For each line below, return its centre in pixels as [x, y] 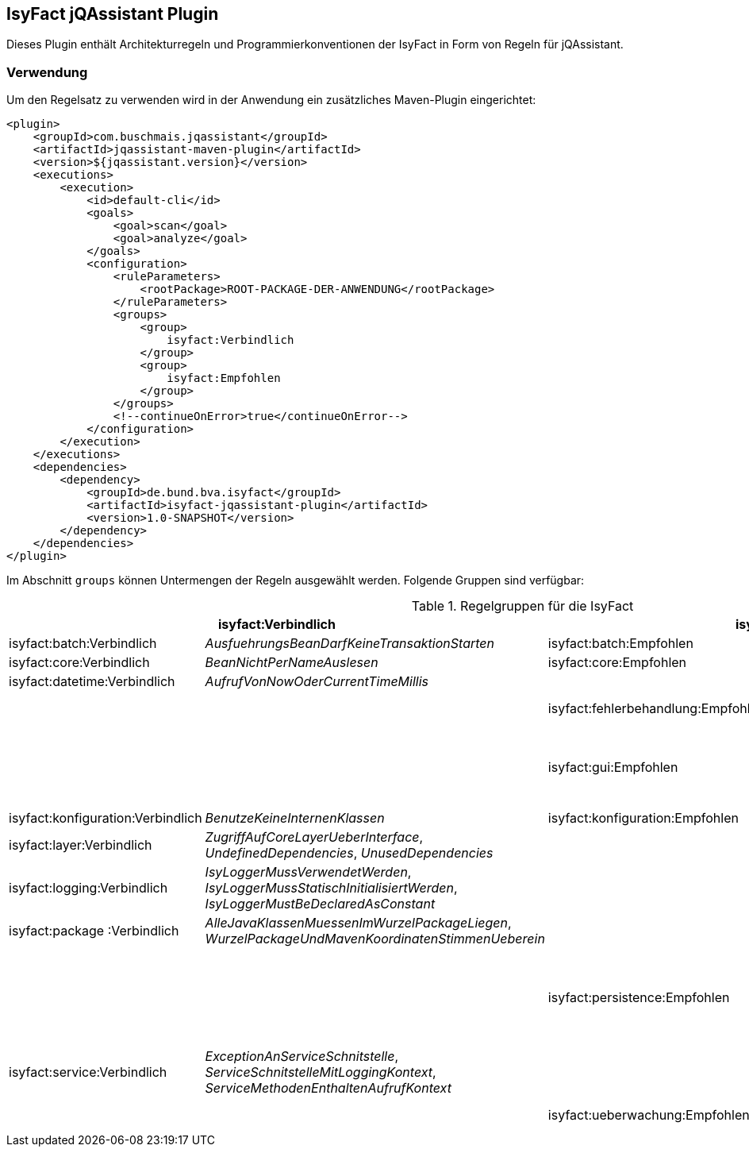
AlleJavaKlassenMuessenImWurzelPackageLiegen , [358, 923]
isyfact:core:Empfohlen [617, 663]
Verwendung [47, 72]
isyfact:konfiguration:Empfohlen [643, 818]
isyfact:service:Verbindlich [88, 1072]
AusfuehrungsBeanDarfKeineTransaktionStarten [350, 644]
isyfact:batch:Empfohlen [620, 644]
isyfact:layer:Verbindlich [81, 845]
